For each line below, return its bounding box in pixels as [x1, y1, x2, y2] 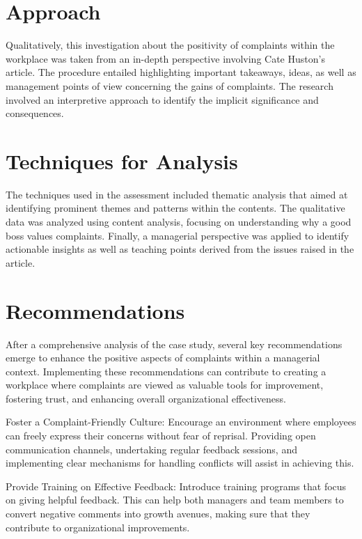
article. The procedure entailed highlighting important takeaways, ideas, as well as [6, 65, 356, 79]
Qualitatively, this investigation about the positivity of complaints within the [6, 38, 335, 52]
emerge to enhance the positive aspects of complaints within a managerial [6, 350, 320, 365]
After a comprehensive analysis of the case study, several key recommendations [6, 336, 343, 351]
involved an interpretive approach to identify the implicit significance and [6, 92, 319, 107]
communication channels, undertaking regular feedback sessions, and [6, 442, 297, 456]
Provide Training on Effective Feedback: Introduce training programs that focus [6, 478, 347, 493]
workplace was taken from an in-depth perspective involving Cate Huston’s [6, 51, 325, 65]
